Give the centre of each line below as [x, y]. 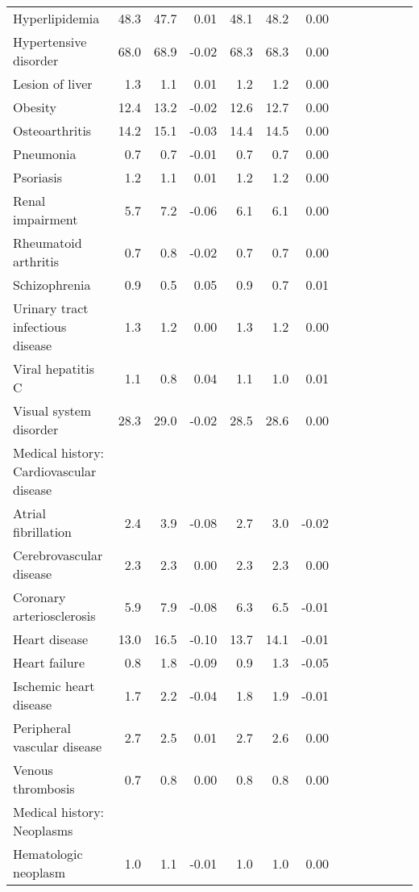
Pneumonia [45, 154]
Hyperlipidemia [56, 18]
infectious [40, 327]
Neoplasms [43, 830]
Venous [33, 770]
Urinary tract [51, 308]
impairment [46, 219]
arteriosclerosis [54, 616]
